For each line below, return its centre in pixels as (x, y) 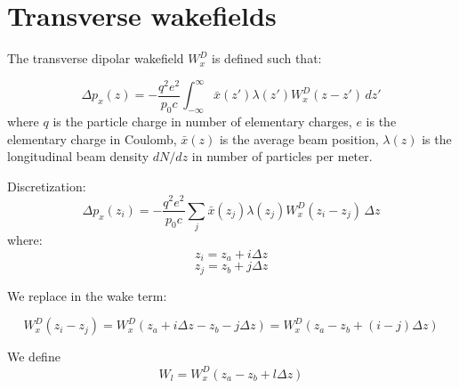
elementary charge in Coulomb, (92, 138)
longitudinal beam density (78, 156)
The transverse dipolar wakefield (96, 58)
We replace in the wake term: (87, 295)
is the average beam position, (299, 138)
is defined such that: (267, 58)
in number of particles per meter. (282, 156)
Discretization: (47, 186)
